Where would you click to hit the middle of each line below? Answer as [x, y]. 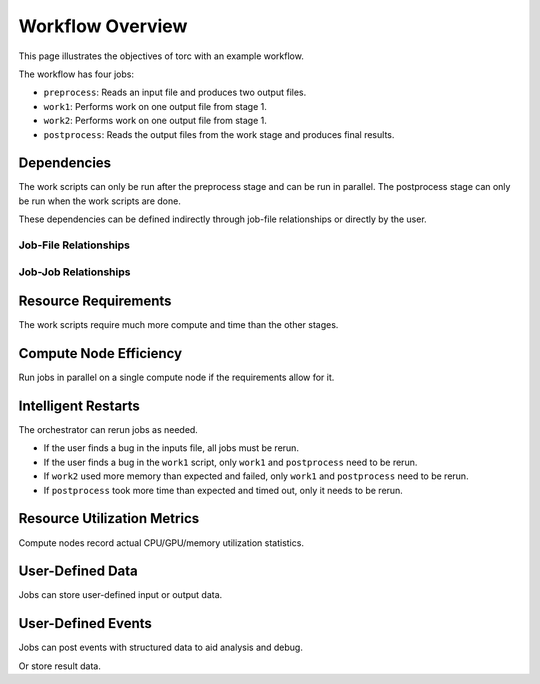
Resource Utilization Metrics [109, 518]
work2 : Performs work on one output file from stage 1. [155, 121]
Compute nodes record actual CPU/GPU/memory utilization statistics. [161, 542]
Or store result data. [60, 666]
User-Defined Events [85, 623]
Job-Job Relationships [74, 272]
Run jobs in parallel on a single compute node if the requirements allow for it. [176, 377]
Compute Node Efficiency [100, 353]
